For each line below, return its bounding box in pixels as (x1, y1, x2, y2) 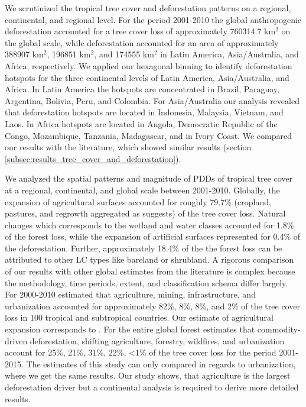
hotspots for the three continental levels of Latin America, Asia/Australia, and (5, 71, 289, 83)
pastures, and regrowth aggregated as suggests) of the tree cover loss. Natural (5, 207, 286, 219)
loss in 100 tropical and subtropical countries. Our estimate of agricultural (5, 311, 274, 324)
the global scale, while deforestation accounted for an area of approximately (5, 36, 279, 49)
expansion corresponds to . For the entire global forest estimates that (5, 323, 255, 335)
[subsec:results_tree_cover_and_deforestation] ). (5, 152, 181, 164)
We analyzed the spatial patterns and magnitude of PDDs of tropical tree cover (5, 172, 293, 185)
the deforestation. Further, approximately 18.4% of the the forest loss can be (5, 241, 282, 254)
